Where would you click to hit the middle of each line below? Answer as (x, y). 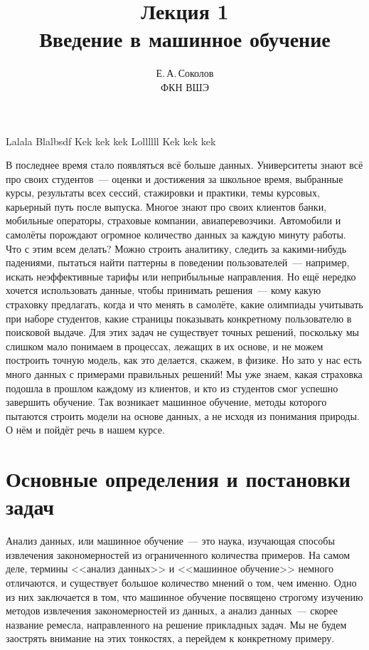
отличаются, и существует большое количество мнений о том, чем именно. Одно (181, 583)
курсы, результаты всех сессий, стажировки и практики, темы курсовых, (163, 193)
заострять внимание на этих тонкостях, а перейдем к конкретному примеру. (170, 638)
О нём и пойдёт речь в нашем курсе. (85, 430)
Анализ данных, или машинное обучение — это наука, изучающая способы (170, 541)
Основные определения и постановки (178, 479)
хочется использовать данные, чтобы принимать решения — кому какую (164, 290)
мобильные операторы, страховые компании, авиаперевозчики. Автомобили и (173, 220)
